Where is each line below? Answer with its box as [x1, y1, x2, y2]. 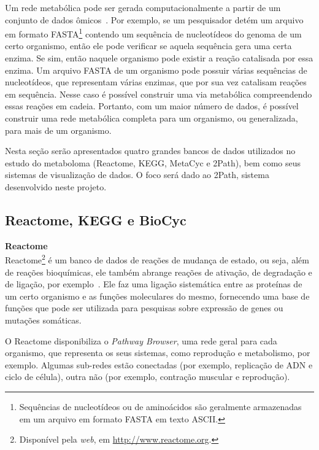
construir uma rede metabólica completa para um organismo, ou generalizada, [5, 112, 298, 124]
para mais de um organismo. [5, 123, 112, 136]
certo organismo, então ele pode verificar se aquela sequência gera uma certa [5, 39, 292, 52]
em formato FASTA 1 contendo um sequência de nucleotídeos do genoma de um [5, 26, 302, 40]
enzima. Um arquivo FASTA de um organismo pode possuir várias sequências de [5, 63, 307, 76]
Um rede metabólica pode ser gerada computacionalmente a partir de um [5, 1, 281, 14]
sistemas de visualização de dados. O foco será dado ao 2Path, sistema [5, 168, 269, 181]
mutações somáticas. [5, 313, 82, 326]
